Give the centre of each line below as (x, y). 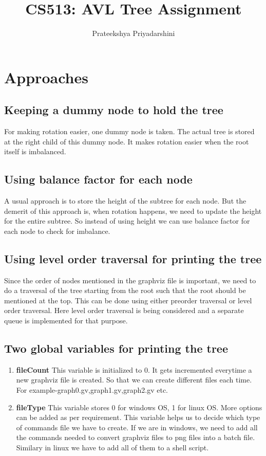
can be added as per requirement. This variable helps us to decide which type (138, 417)
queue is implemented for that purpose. (66, 321)
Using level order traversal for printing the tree (133, 258)
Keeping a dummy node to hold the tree (114, 110)
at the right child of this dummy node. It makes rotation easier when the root (127, 141)
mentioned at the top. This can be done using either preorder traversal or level (128, 300)
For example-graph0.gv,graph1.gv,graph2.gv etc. (92, 390)
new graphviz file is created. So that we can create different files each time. (134, 380)
